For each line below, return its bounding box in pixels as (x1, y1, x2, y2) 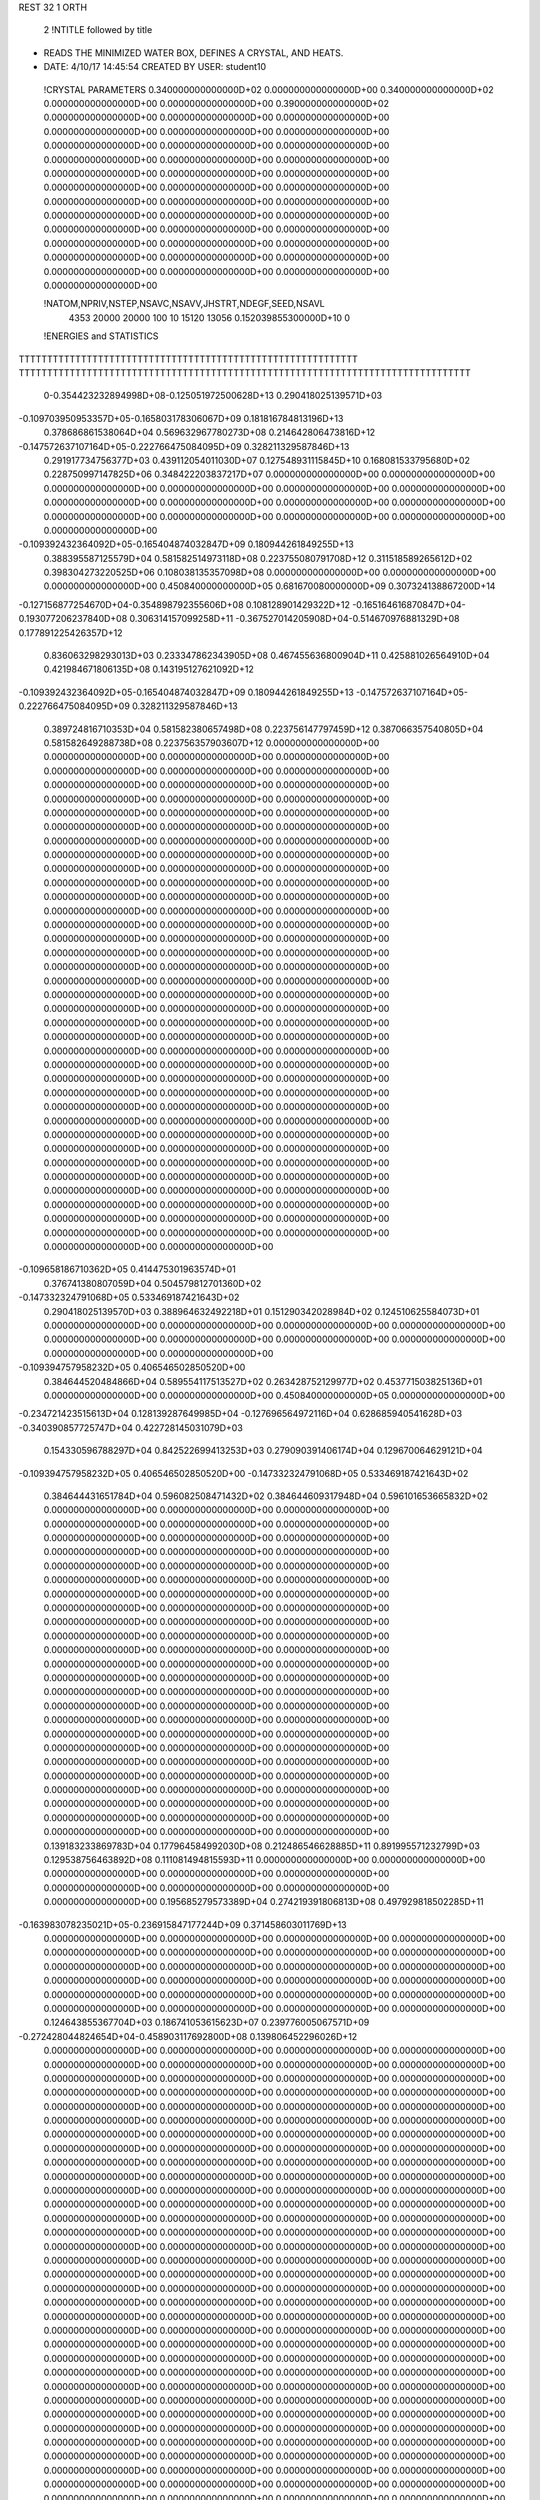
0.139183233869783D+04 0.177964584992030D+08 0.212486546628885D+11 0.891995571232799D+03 (43, 1840, 480, 1852)
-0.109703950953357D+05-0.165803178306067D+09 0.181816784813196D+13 (18, 412, 344, 424)
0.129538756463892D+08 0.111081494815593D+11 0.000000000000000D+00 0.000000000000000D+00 (43, 1854, 486, 1866)
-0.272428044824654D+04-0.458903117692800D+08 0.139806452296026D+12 (18, 2030, 358, 2042)
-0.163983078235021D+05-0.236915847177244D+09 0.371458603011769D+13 (18, 1918, 347, 1930)
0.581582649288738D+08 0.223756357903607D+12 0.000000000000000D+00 (43, 736, 380, 749)
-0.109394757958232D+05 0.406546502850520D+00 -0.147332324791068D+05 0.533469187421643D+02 (18, 1467, 469, 1479)
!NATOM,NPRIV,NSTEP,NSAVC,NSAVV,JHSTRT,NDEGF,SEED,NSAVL (43, 298, 325, 310)
